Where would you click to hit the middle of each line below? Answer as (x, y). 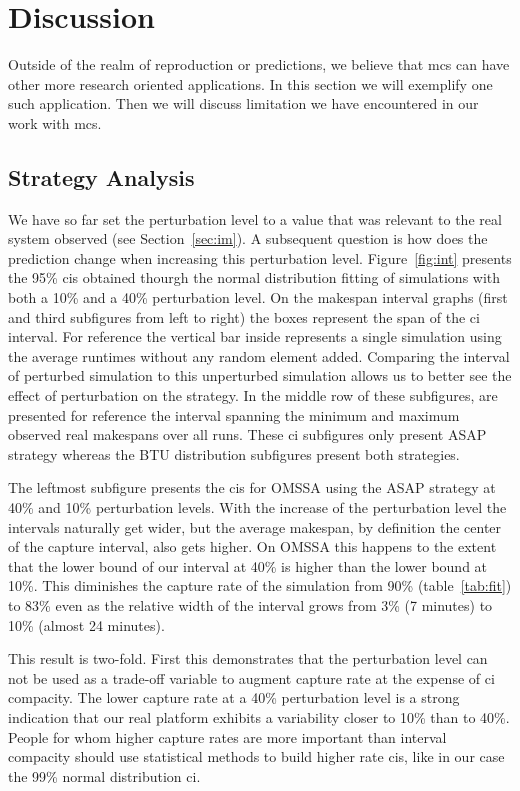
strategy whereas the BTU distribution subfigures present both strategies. (234, 453)
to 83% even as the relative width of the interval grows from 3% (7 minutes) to (250, 604)
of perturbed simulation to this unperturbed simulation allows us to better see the (260, 375)
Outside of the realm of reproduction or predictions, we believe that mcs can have (259, 64)
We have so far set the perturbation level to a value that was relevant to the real (255, 218)
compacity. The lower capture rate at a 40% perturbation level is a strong (234, 697)
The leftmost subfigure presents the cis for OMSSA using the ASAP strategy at (252, 487)
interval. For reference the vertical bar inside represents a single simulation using (255, 336)
